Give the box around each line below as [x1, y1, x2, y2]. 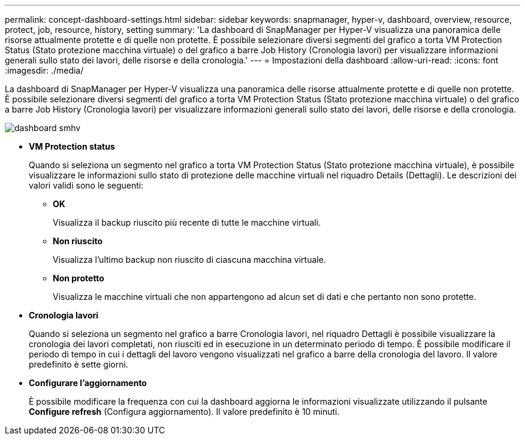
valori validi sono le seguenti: [29, 180, 144, 190]
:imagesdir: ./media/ [5, 65, 84, 75]
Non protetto [53, 273, 104, 283]
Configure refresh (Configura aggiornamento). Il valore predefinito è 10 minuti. [29, 406, 340, 417]
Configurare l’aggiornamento [29, 378, 147, 388]
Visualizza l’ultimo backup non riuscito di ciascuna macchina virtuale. [53, 254, 326, 265]
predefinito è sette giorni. [29, 359, 128, 369]
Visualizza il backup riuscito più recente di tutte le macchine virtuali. [53, 217, 321, 227]
